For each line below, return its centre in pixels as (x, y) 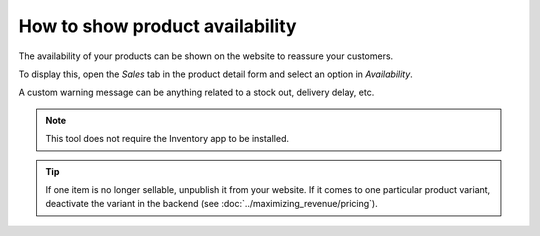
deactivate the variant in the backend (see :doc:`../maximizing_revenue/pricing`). (212, 204)
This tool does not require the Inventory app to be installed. (167, 139)
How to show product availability (157, 26)
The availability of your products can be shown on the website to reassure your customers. (206, 56)
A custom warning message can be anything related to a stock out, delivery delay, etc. (196, 92)
